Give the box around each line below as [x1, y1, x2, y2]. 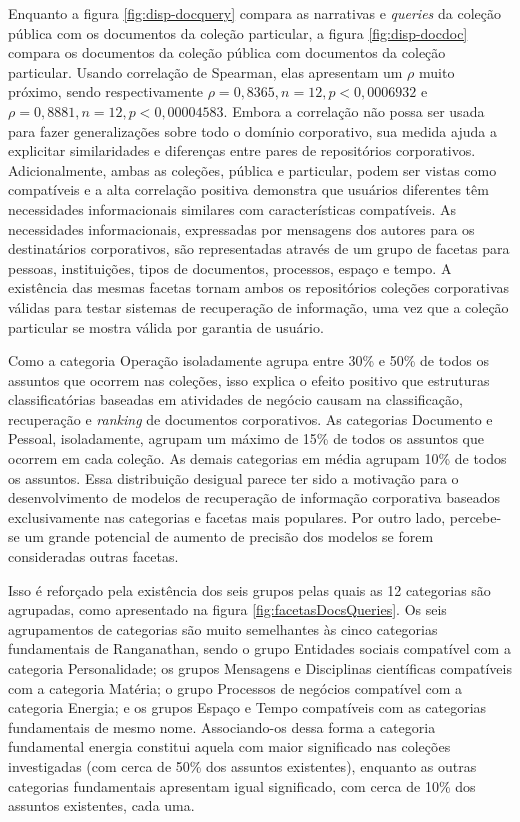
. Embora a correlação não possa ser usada [223, 100, 485, 121]
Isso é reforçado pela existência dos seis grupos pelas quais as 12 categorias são [8, 579, 491, 600]
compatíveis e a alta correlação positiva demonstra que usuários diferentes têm [8, 179, 489, 200]
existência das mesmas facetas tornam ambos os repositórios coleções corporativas [8, 277, 510, 298]
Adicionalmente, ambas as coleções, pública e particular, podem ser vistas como [8, 159, 497, 180]
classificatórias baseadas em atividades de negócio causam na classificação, [8, 389, 463, 410]
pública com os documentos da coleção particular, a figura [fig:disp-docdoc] [8, 22, 468, 43]
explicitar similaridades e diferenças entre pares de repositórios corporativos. [8, 140, 476, 161]
